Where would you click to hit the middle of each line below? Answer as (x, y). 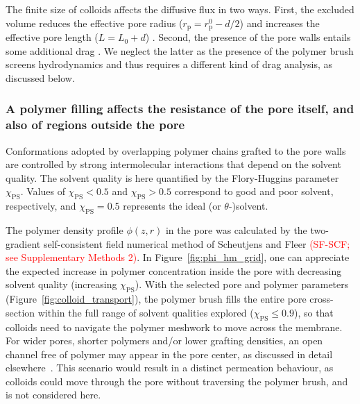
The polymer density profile (65, 229)
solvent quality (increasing (61, 284)
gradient (23, 243)
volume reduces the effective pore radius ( (94, 23)
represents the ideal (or (172, 206)
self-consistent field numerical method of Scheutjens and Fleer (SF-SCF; (197, 243)
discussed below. (40, 77)
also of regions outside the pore (95, 125)
